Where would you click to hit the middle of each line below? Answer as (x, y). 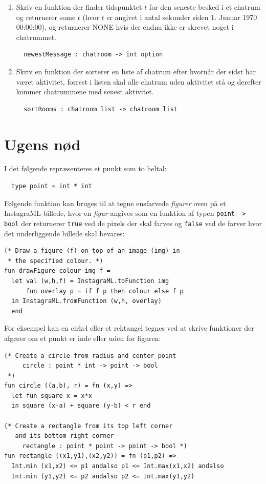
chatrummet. (36, 37)
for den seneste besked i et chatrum (205, 7)
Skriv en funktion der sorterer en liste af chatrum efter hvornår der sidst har (136, 71)
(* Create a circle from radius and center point (90, 356)
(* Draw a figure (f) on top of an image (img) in (92, 251)
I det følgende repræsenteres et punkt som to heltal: (85, 168)
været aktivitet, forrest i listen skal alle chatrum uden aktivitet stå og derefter (139, 81)
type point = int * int (52, 186)
